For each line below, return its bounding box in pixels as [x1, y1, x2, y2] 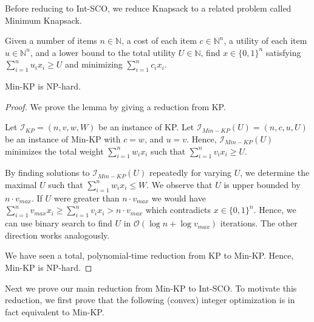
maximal [5, 178, 37, 191]
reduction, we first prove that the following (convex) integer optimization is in [5, 293, 295, 306]
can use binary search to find [5, 217, 112, 229]
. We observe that [146, 178, 213, 191]
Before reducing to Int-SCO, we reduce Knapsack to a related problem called [5, 2, 292, 14]
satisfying [265, 46, 301, 58]
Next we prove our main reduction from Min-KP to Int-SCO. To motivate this [5, 281, 297, 294]
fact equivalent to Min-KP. [5, 305, 104, 318]
